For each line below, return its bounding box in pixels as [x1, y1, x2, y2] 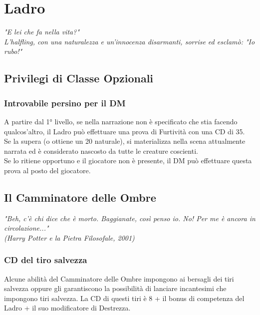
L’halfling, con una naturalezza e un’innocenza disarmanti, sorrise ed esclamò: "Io [4, 36, 255, 46]
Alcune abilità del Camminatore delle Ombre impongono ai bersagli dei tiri [4, 273, 234, 284]
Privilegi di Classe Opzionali [4, 70, 154, 86]
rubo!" [4, 46, 22, 56]
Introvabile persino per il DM [4, 96, 126, 109]
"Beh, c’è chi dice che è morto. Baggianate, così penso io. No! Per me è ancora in [4, 213, 256, 223]
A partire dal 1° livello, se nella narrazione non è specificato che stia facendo [4, 116, 238, 126]
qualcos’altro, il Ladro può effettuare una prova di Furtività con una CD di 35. [4, 126, 245, 136]
